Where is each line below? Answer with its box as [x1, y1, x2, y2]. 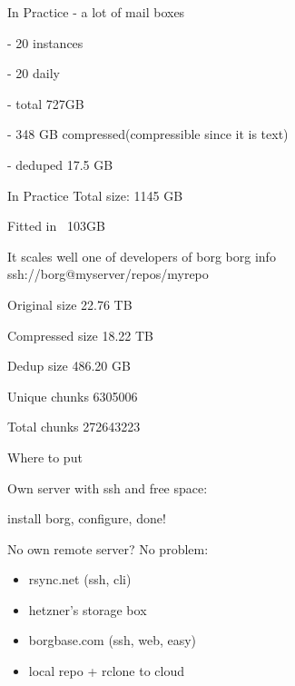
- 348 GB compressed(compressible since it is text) [7, 124, 289, 144]
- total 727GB [7, 94, 84, 113]
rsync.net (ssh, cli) [28, 570, 132, 589]
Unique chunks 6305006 [7, 386, 138, 405]
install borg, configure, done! [7, 509, 166, 528]
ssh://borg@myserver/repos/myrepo [7, 264, 209, 283]
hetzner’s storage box [28, 600, 147, 619]
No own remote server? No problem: [7, 539, 209, 558]
